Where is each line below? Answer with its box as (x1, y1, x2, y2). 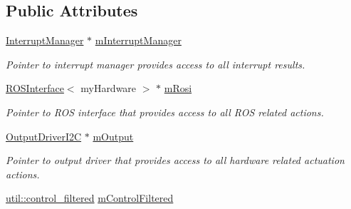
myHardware (80, 81, 137, 96)
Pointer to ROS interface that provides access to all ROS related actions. (6, 104, 324, 119)
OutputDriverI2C (6, 128, 82, 143)
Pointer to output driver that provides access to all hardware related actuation (6, 153, 345, 168)
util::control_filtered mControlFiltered (6, 190, 174, 205)
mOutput (93, 128, 134, 143)
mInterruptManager (95, 33, 182, 48)
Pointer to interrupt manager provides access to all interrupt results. (6, 56, 305, 71)
